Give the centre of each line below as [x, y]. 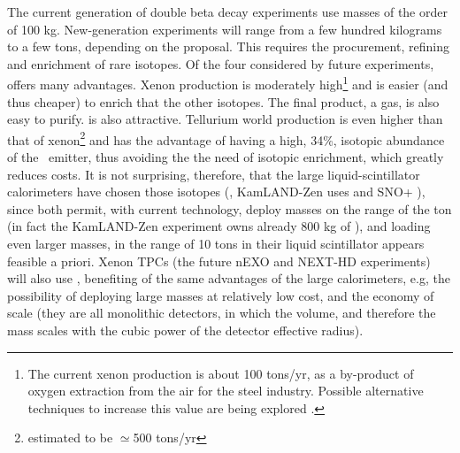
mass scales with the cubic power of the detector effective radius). [185, 330]
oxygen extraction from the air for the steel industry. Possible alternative [226, 391]
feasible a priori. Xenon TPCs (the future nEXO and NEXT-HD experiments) [219, 261]
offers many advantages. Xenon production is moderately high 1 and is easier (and [228, 83]
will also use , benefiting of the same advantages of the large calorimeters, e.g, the [229, 278]
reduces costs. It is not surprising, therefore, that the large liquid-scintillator [214, 174]
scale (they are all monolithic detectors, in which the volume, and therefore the [222, 313]
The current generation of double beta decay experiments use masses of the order [227, 12]
